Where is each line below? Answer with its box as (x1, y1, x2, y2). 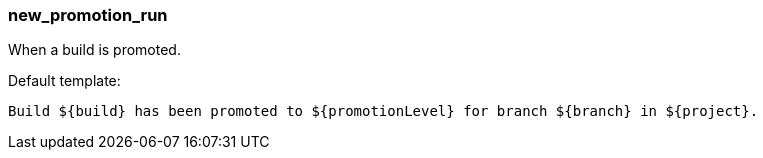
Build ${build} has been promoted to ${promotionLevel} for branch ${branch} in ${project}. (8, 103, 759, 120)
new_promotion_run (8, 5, 168, 25)
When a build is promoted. (8, 41, 181, 59)
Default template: (8, 72, 121, 90)
